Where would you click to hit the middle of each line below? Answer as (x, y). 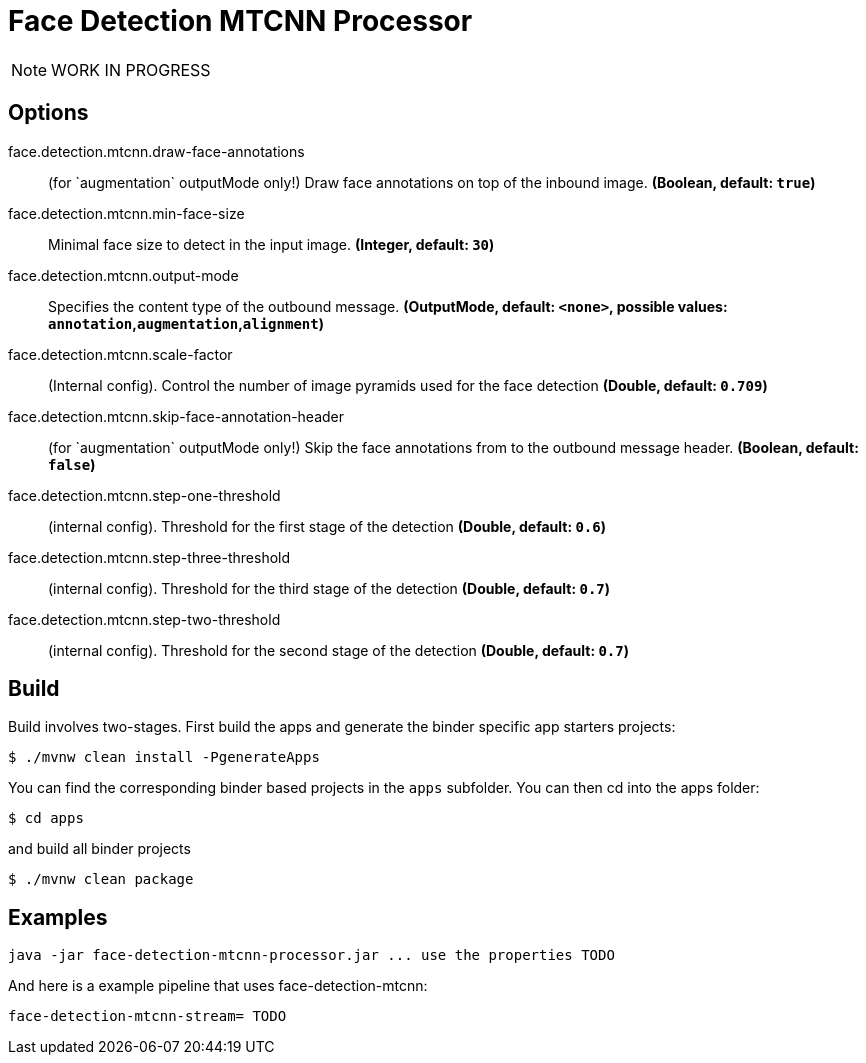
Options (48, 113)
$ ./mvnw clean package (101, 879)
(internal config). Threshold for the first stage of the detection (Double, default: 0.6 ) (327, 526)
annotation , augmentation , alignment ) (186, 323)
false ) (72, 464)
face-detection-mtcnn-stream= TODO (147, 1016)
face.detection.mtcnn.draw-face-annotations (156, 151)
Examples (58, 917)
